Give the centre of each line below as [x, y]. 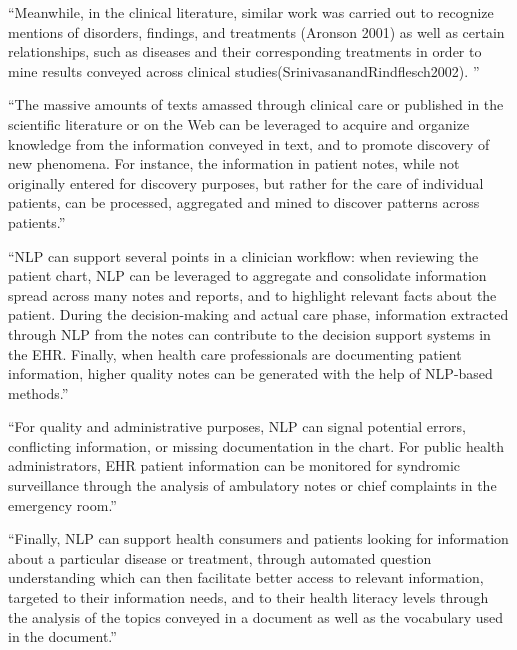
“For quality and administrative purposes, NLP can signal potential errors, [237, 426]
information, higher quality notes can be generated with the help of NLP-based [250, 373]
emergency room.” [62, 504]
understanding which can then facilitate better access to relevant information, [246, 577]
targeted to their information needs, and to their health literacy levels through [248, 597]
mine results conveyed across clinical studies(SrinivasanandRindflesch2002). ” [244, 70]
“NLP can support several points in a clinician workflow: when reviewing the [243, 255]
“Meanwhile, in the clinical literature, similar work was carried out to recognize [251, 12]
